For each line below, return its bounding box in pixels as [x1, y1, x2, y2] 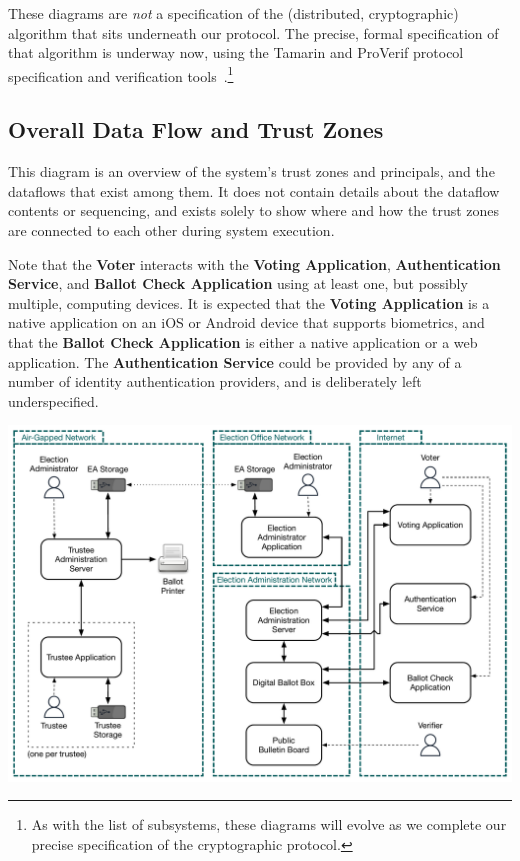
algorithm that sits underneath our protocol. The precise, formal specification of [8, 22, 499, 43]
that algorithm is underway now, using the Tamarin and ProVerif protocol [8, 42, 464, 63]
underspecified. [8, 390, 99, 411]
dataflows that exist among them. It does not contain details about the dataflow [8, 180, 500, 201]
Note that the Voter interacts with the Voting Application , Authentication [8, 253, 501, 274]
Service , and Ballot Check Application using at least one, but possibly [8, 273, 468, 294]
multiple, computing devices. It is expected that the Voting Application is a [8, 292, 490, 313]
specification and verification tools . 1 [8, 62, 234, 86]
